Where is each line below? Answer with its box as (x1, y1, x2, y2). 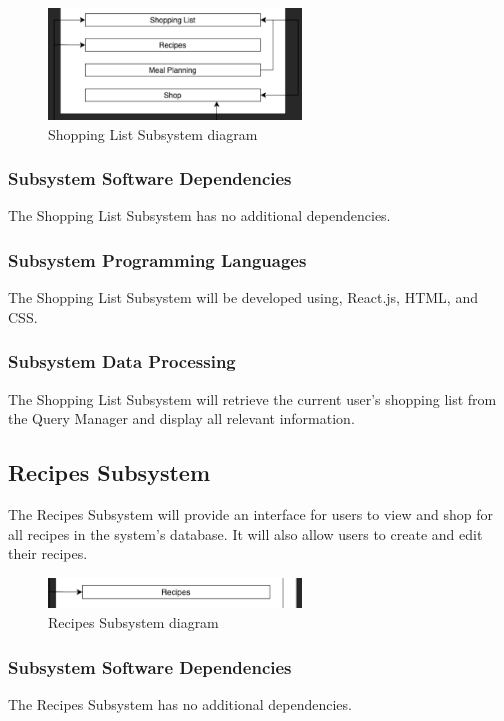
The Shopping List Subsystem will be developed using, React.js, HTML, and (8, 287, 478, 308)
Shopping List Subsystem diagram (48, 123, 258, 144)
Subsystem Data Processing (8, 349, 236, 374)
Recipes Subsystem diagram (48, 612, 219, 633)
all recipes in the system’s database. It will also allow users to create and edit (8, 523, 483, 544)
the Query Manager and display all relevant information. (8, 408, 355, 429)
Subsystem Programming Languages (8, 247, 307, 272)
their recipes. (8, 543, 88, 564)
